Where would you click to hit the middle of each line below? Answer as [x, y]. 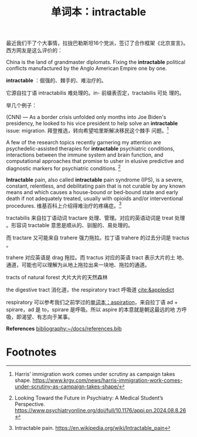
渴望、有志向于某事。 [47, 317]
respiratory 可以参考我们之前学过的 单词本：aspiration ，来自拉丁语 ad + [92, 302]
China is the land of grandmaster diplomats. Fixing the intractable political [96, 62]
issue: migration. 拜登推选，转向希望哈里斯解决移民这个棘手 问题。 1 [87, 130]
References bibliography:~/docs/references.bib [64, 328]
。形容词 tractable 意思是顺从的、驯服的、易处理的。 [70, 225]
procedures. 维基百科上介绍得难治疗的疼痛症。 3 [64, 205]
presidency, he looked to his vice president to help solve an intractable [92, 123]
